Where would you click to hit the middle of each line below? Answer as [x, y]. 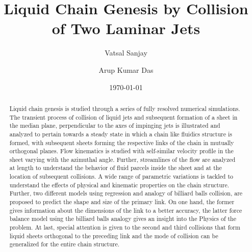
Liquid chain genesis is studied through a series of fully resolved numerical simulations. [125, 108]
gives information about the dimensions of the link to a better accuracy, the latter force [126, 210]
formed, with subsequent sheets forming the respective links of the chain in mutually [122, 142]
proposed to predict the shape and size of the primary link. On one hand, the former [122, 202]
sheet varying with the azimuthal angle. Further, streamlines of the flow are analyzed [122, 159]
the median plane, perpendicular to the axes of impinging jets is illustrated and [115, 125]
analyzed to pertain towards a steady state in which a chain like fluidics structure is [121, 134]
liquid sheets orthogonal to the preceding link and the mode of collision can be [114, 235]
